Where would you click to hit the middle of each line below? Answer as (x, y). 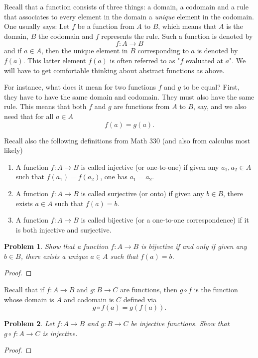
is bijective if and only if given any (194, 246)
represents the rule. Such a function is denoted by (177, 36)
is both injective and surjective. (64, 229)
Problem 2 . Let (29, 323)
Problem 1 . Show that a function (56, 246)
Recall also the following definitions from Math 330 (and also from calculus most (127, 140)
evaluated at (204, 60)
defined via (140, 299)
